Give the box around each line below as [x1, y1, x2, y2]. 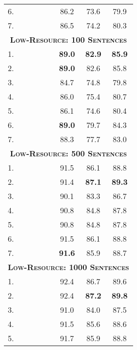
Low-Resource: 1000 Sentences [8, 261, 129, 273]
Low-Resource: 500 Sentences [10, 148, 127, 159]
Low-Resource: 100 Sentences [10, 34, 127, 45]
